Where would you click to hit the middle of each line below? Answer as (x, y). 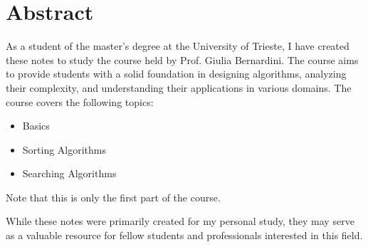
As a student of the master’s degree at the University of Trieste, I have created (178, 46)
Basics (36, 126)
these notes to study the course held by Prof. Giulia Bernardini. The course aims (182, 59)
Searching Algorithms (69, 173)
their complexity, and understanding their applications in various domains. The (179, 87)
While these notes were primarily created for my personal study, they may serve (180, 221)
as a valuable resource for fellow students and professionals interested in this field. (184, 235)
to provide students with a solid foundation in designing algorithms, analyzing (176, 74)
